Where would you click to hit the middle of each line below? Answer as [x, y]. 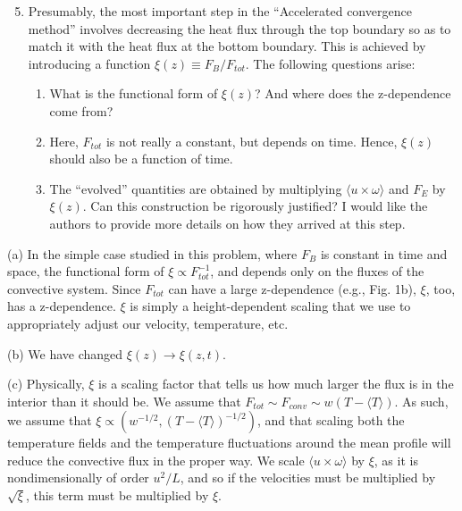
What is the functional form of [134, 93]
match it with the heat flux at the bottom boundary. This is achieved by [227, 46]
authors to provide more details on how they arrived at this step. [227, 223]
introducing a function [89, 63]
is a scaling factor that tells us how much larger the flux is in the [276, 384]
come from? [81, 110]
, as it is [396, 460]
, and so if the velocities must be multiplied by [308, 477]
